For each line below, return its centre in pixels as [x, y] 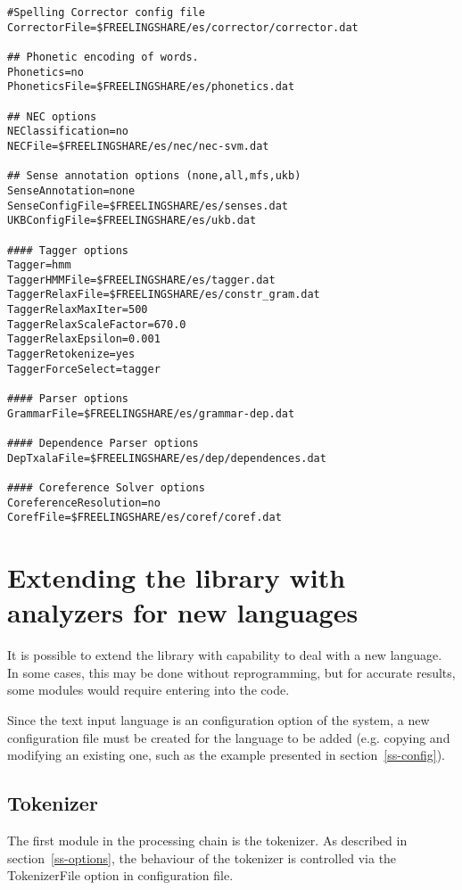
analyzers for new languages [183, 612]
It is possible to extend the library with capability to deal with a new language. [225, 655]
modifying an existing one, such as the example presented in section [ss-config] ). [226, 755]
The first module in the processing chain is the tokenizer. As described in [207, 841]
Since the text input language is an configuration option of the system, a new [219, 720]
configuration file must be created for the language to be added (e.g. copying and [229, 737]
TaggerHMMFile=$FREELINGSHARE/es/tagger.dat [141, 280]
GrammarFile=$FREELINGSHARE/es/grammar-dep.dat [151, 413]
